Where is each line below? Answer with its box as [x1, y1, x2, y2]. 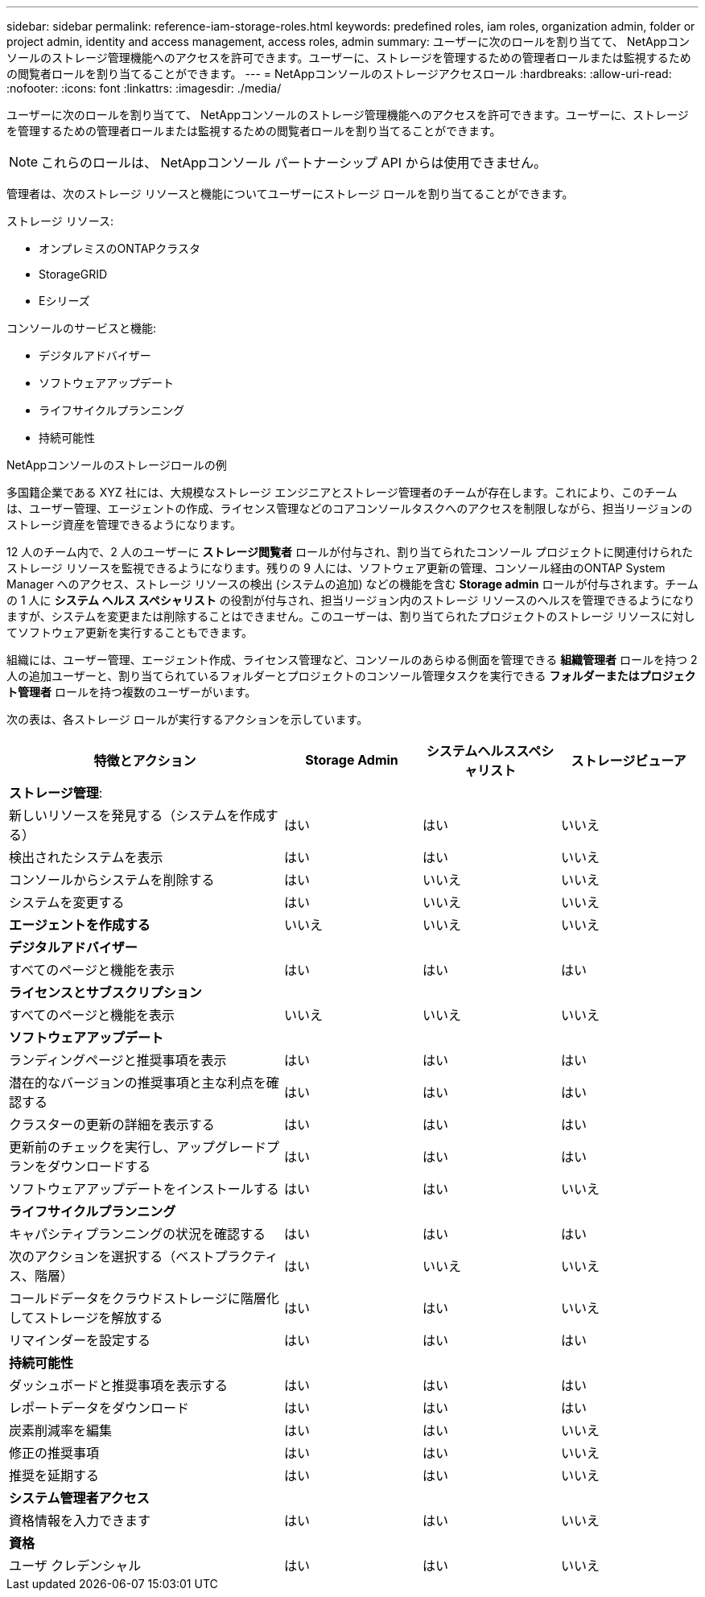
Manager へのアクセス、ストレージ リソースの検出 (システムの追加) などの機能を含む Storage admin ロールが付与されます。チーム [6, 577, 699, 591]
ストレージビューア [571, 753, 686, 769]
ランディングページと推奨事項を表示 [9, 1052, 227, 1068]
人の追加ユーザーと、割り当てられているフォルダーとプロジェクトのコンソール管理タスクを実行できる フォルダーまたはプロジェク [6, 669, 696, 683]
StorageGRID [39, 267, 108, 281]
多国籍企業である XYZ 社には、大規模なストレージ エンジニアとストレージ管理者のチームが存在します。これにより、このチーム [6, 485, 678, 499]
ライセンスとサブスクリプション [9, 984, 202, 1001]
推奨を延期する [9, 1467, 100, 1484]
